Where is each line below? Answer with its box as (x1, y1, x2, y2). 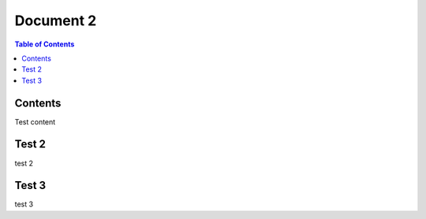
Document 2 (14, 12, 97, 29)
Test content (14, 117, 56, 126)
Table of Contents (14, 39, 75, 49)
